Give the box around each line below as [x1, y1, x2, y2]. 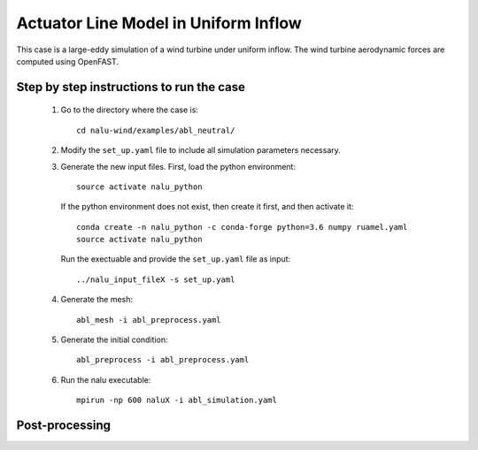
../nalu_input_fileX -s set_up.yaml [76, 274, 235, 285]
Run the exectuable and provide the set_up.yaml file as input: [60, 254, 291, 264]
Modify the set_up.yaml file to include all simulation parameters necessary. [60, 145, 341, 156]
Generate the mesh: [60, 294, 133, 305]
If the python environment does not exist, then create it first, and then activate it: [60, 202, 354, 212]
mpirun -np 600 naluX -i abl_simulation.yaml [76, 395, 278, 406]
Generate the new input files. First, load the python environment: [60, 161, 297, 172]
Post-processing [16, 418, 111, 433]
